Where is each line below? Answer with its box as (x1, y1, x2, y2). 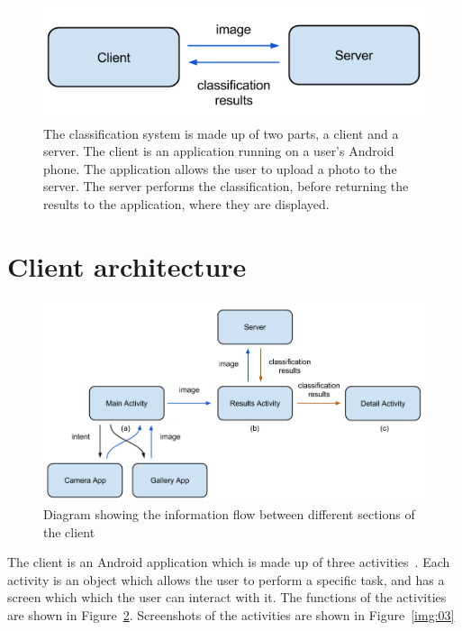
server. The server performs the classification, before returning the (43, 177, 409, 196)
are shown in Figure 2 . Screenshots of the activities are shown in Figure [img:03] (7, 606, 455, 624)
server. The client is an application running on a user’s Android (43, 142, 394, 160)
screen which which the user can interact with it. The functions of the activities (7, 588, 447, 607)
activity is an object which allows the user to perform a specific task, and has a (7, 570, 445, 589)
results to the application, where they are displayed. (43, 194, 330, 213)
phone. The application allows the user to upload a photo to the (43, 159, 397, 178)
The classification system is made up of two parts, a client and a (43, 123, 399, 142)
